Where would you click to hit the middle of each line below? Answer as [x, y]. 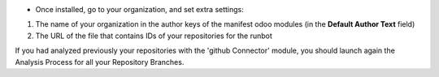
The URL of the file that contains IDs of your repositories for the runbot [154, 36]
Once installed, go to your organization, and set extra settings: [139, 9]
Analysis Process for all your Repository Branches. [100, 62]
